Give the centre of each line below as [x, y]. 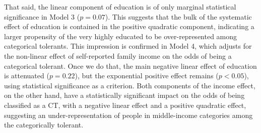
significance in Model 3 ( [42, 16]
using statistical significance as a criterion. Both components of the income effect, [130, 85]
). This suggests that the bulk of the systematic [178, 16]
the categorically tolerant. [44, 125]
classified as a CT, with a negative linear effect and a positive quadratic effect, [125, 105]
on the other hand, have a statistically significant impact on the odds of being [124, 95]
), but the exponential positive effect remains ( [147, 76]
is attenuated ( [27, 76]
